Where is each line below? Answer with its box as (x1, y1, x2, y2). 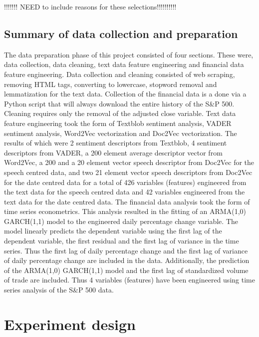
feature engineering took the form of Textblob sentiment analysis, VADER (4, 117, 232, 128)
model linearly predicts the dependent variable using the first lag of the (4, 225, 222, 236)
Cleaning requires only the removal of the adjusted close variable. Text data (4, 108, 236, 118)
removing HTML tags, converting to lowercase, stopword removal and (4, 78, 217, 89)
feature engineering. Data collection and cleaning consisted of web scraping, (4, 68, 235, 79)
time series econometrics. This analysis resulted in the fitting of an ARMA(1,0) (4, 206, 246, 216)
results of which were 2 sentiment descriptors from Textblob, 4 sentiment (4, 137, 227, 148)
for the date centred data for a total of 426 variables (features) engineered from (4, 176, 247, 187)
